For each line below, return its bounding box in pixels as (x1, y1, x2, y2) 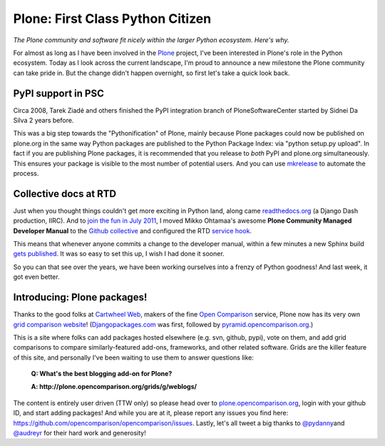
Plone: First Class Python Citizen (13, 11, 212, 26)
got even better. (13, 273, 60, 281)
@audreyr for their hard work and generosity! (13, 429, 146, 437)
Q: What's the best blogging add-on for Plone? (31, 370, 173, 378)
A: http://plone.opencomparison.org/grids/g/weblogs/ (31, 382, 197, 391)
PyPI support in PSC (13, 87, 105, 99)
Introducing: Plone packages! (13, 291, 148, 303)
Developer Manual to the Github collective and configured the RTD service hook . (13, 226, 252, 235)
